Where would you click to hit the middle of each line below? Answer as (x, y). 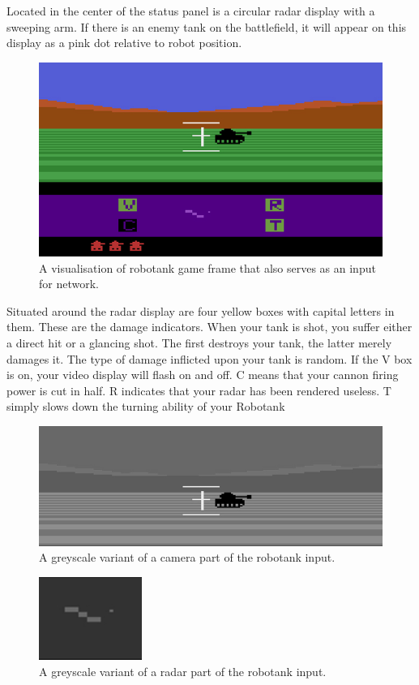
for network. (69, 284)
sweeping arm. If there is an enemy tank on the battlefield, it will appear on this (207, 26)
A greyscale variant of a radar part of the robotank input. (183, 671)
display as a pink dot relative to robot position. (124, 43)
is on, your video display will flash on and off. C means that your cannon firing (203, 375)
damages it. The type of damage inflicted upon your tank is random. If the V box (209, 358)
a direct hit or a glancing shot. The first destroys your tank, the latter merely (199, 342)
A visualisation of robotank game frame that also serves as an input (207, 267)
